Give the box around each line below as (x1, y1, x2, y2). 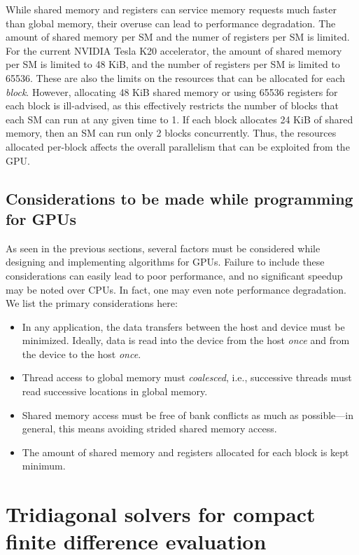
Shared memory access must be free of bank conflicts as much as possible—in (22, 407, 353, 422)
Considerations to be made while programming (6, 187, 353, 209)
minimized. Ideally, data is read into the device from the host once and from (22, 333, 350, 348)
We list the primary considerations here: (6, 296, 178, 310)
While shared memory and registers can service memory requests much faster (6, 2, 337, 16)
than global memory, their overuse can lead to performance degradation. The (6, 15, 336, 30)
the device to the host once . (22, 346, 141, 361)
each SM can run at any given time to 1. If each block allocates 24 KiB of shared (6, 111, 353, 126)
